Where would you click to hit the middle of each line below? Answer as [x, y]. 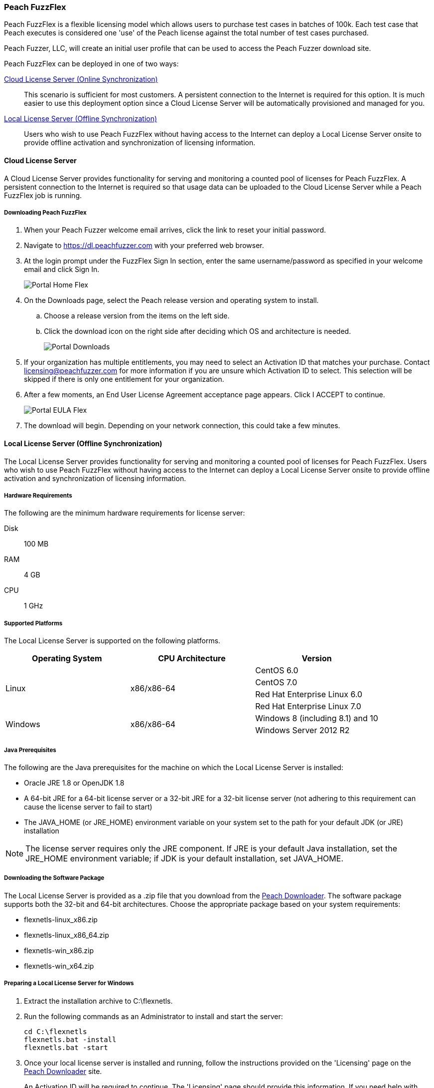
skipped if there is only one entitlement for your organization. [124, 379]
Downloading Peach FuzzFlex [45, 212]
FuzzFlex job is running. [43, 195]
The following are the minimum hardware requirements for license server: [125, 513]
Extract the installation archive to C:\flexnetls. [98, 1001]
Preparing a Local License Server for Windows [69, 983]
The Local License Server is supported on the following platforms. [112, 641]
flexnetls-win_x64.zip [59, 966]
